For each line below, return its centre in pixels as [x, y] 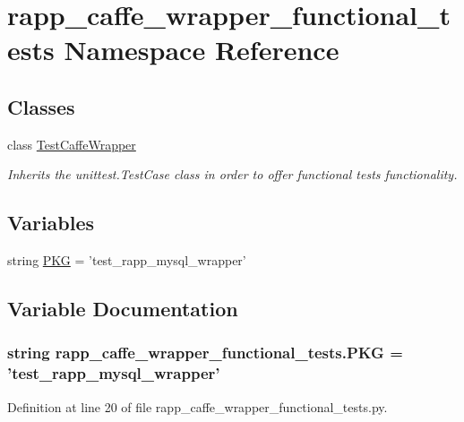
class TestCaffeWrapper [72, 144]
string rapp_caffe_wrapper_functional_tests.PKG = [205, 353]
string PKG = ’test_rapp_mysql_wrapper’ [127, 260]
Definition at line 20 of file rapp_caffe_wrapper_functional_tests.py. [198, 406]
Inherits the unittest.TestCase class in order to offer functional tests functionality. [232, 174]
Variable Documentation [123, 309]
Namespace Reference [202, 50]
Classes [41, 106]
